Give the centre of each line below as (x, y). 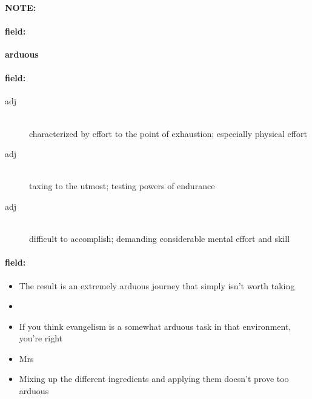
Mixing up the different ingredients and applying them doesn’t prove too (154, 379)
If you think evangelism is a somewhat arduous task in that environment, (155, 326)
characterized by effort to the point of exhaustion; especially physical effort (168, 133)
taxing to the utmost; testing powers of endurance (122, 186)
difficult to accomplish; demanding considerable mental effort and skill (160, 239)
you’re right (41, 338)
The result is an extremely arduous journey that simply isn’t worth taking (157, 285)
